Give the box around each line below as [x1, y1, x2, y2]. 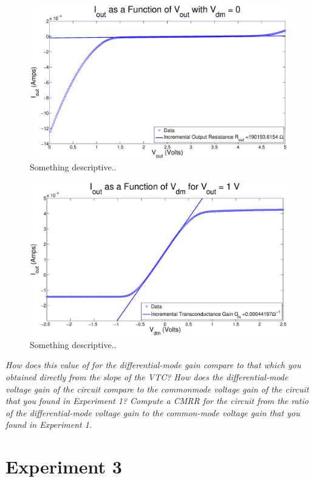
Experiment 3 [5, 454, 122, 479]
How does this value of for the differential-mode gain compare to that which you [5, 358, 301, 371]
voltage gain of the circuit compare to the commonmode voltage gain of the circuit [5, 382, 309, 395]
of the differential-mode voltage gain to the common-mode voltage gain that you [5, 406, 300, 419]
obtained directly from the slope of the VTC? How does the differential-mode [5, 370, 288, 383]
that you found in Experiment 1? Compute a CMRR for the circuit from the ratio [5, 394, 309, 407]
